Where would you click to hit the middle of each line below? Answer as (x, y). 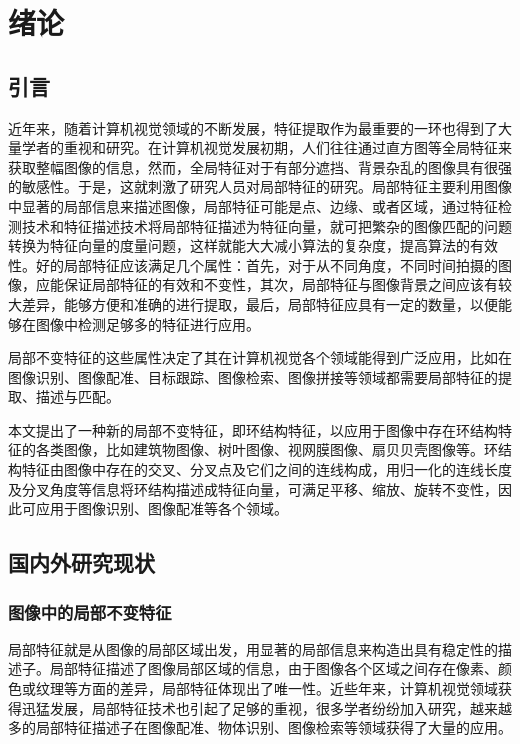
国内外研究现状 (81, 562)
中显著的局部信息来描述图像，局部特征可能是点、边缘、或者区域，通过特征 (253, 205)
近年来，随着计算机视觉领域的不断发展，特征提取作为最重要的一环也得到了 (253, 127)
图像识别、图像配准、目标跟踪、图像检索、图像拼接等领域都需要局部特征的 (253, 376)
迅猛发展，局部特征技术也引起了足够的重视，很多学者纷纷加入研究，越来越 (266, 707)
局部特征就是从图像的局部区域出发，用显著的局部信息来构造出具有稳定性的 (253, 648)
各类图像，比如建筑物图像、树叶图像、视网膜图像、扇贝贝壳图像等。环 (266, 449)
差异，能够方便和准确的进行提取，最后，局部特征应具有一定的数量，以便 (259, 303)
